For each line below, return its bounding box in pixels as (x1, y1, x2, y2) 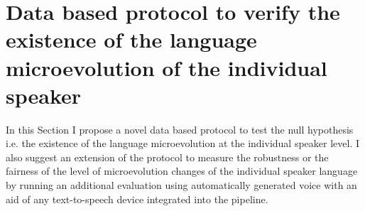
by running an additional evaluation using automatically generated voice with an (6, 178, 357, 193)
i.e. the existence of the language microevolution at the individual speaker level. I (6, 136, 360, 151)
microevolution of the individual (6, 53, 327, 82)
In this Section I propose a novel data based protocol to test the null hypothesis (6, 121, 354, 136)
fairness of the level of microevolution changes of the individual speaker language (6, 163, 358, 178)
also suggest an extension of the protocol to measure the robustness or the (6, 149, 329, 164)
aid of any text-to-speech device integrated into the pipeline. (6, 191, 268, 206)
